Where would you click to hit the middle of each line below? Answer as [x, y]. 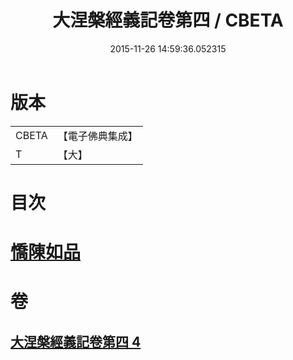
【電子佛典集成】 [97, 136]
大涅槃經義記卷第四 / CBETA [168, 20]
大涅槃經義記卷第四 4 [76, 341]
